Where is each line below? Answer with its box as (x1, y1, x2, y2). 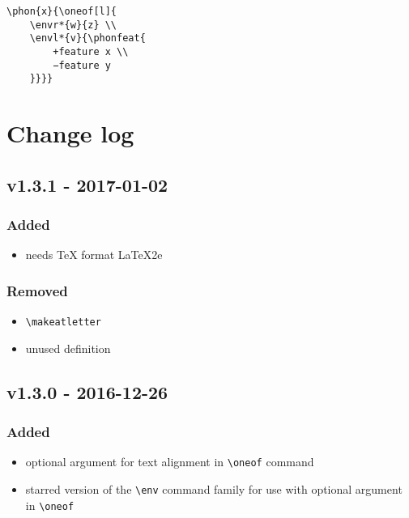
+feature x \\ (53, 45, 129, 57)
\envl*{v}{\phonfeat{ (29, 32, 146, 45)
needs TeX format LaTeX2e (25, 246, 163, 263)
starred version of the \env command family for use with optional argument (25, 481, 403, 498)
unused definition (25, 339, 111, 356)
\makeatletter (25, 316, 101, 329)
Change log (6, 117, 134, 150)
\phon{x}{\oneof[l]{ (6, 6, 117, 17)
